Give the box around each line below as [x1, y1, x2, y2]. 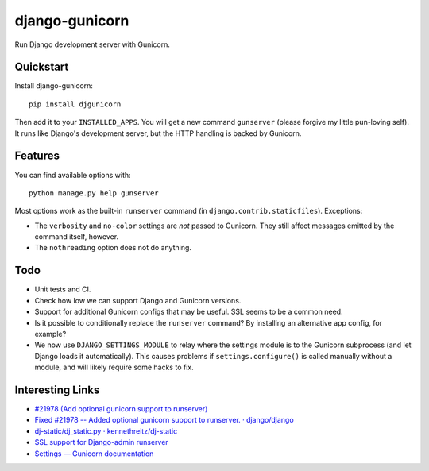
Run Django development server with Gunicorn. [14, 40, 171, 49]
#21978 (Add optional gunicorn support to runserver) [34, 404, 208, 414]
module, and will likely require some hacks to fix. [34, 362, 194, 373]
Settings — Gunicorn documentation [34, 449, 154, 458]
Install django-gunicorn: [14, 81, 93, 91]
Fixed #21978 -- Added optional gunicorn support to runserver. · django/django [34, 415, 294, 425]
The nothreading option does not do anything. [34, 243, 192, 253]
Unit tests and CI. [34, 284, 91, 294]
